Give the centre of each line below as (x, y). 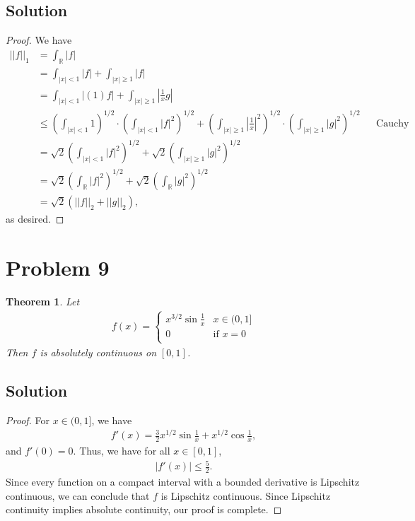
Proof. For (28, 420)
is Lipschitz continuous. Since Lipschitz (246, 495)
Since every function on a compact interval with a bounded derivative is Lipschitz (183, 482)
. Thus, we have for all (122, 451)
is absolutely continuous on (98, 352)
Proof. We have (39, 40)
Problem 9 (58, 267)
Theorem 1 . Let (43, 301)
